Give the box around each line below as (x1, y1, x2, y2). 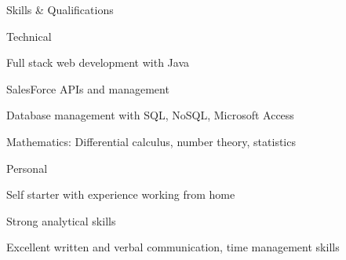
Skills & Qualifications (6, 2, 114, 17)
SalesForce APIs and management (6, 80, 169, 97)
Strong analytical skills (6, 212, 116, 229)
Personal (6, 159, 48, 176)
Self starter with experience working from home (6, 186, 235, 203)
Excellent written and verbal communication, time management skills (6, 239, 340, 255)
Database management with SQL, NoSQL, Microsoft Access (6, 107, 294, 123)
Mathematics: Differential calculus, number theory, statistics (6, 133, 296, 149)
